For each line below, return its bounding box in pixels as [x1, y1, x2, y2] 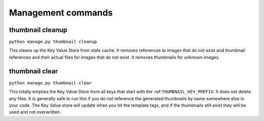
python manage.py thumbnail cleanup [9, 39, 97, 45]
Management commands [9, 7, 113, 18]
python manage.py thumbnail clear [9, 80, 92, 86]
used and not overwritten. [9, 109, 61, 115]
